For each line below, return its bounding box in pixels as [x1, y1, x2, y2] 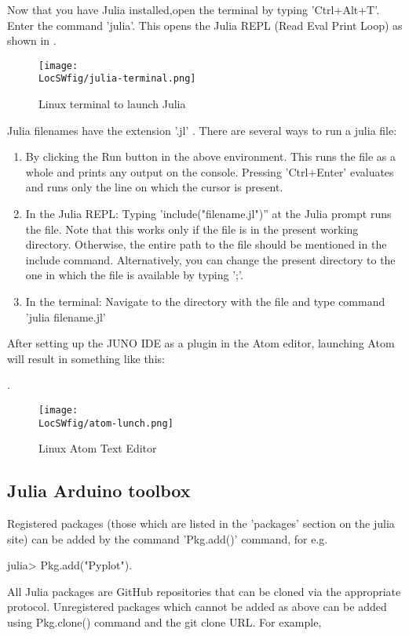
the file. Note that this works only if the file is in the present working [25, 220, 359, 237]
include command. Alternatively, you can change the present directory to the [25, 251, 396, 267]
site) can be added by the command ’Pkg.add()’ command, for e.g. [7, 530, 328, 547]
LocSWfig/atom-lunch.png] [38, 417, 173, 429]
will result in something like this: [7, 350, 165, 366]
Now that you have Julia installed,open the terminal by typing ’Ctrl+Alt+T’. [7, 2, 380, 17]
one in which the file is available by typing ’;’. [25, 267, 243, 283]
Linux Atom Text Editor [38, 440, 157, 456]
